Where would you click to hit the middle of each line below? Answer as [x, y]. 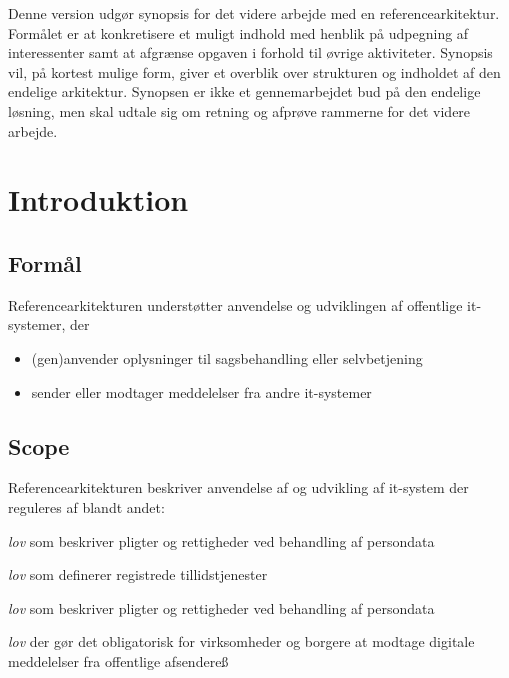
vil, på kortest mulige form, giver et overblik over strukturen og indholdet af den [254, 71]
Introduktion [98, 199]
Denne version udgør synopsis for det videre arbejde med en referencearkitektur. [254, 13]
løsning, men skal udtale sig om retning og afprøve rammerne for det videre [239, 110]
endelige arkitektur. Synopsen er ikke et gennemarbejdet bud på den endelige [244, 91]
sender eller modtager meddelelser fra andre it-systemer [201, 391]
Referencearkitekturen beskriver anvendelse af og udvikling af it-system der [238, 487]
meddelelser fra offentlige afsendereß [118, 660]
